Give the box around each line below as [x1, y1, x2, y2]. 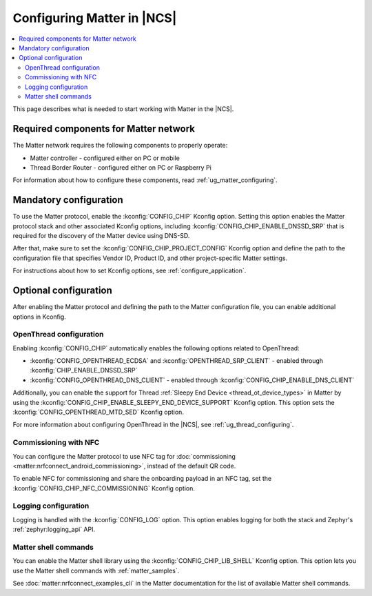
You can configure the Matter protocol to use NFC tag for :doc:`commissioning [12, 452, 236, 460]
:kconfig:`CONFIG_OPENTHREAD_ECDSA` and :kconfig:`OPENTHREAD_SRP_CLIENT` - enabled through [30, 357, 324, 365]
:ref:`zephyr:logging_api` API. [12, 525, 96, 534]
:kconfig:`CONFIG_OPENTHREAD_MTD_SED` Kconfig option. [12, 408, 184, 416]
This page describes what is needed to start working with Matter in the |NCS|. [12, 105, 234, 113]
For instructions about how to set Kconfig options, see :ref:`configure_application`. [12, 266, 247, 275]
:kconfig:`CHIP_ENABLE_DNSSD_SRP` [30, 366, 138, 375]
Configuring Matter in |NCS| [12, 10, 177, 26]
